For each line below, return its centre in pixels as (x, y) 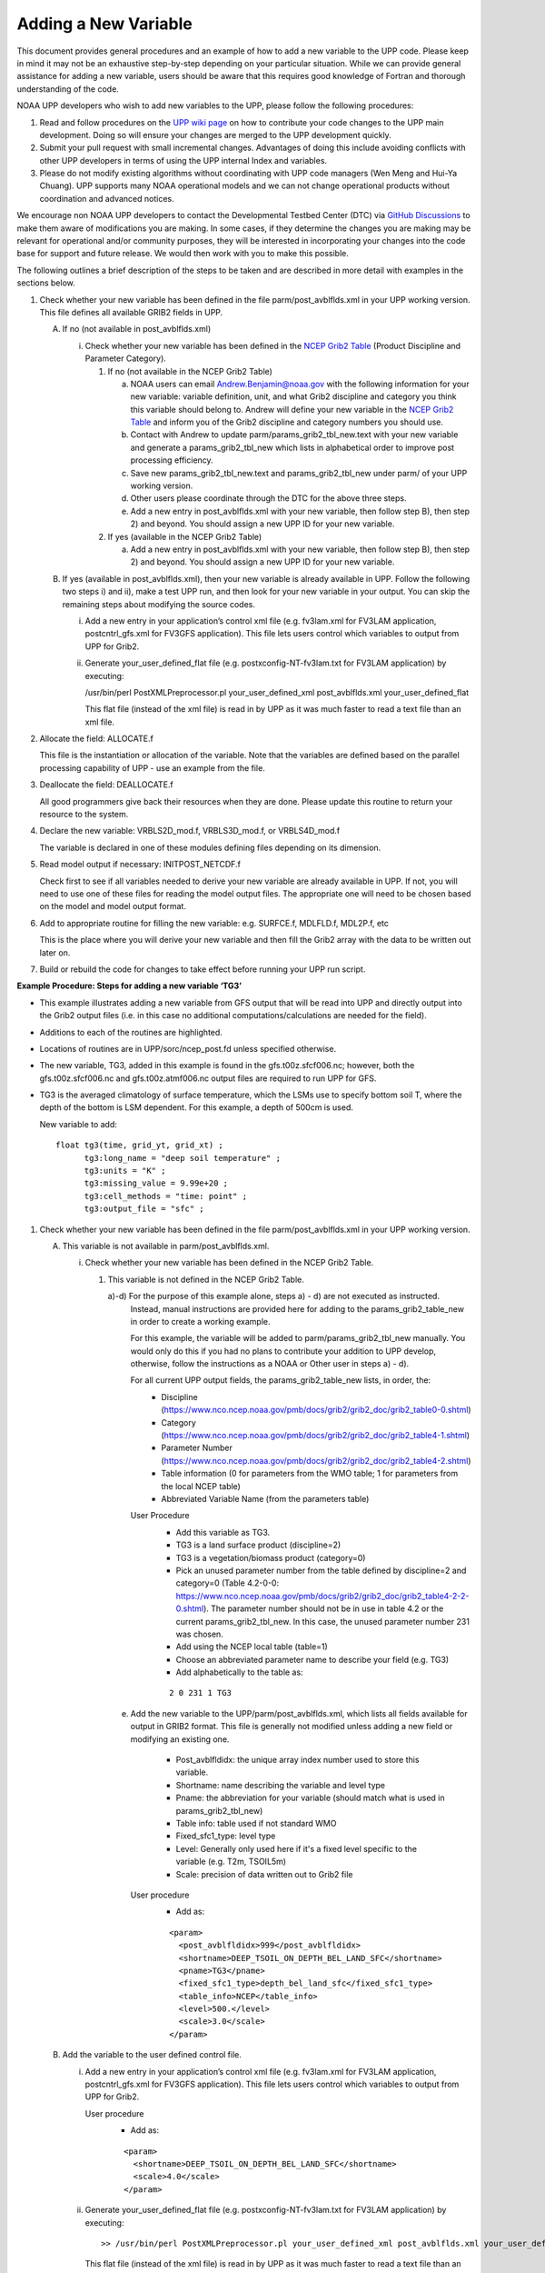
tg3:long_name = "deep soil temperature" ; (183, 1158)
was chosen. (200, 1634)
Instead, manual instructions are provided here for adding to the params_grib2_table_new (297, 1308)
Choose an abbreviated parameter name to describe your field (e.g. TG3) (312, 1659)
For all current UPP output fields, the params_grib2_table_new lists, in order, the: (281, 1380)
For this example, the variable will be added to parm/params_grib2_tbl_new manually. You (298, 1338)
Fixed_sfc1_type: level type (226, 1836)
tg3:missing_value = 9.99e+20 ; (156, 1183)
